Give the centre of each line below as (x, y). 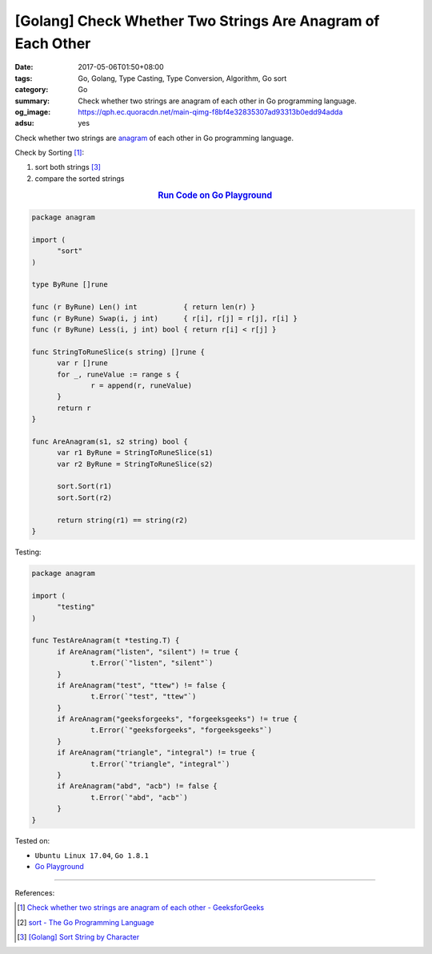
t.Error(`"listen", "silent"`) (152, 663)
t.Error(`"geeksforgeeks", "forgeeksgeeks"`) (182, 730)
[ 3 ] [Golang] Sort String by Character (78, 936)
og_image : (33, 111)
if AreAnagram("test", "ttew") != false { (142, 685)
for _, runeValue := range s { (118, 374)
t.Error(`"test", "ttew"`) (144, 696)
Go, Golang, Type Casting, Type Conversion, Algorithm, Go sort (182, 78)
